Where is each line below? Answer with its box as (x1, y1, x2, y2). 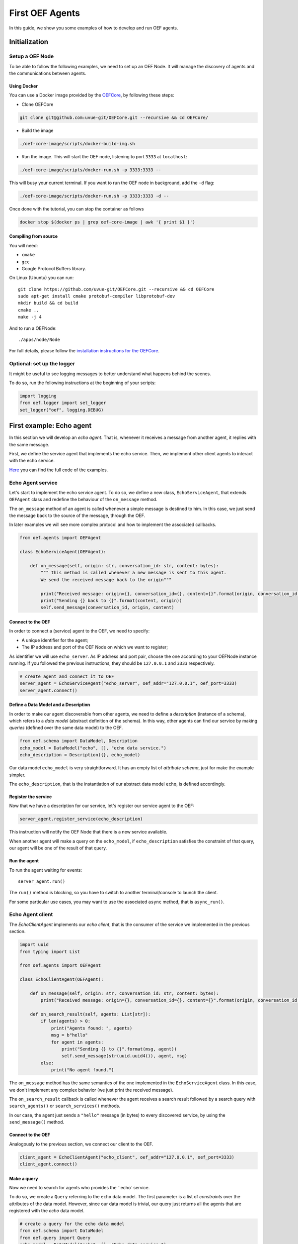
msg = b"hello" (51, 1033, 88, 1038)
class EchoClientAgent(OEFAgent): (19, 977, 104, 982)
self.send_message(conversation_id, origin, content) (40, 605, 174, 611)
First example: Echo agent (9, 421, 92, 430)
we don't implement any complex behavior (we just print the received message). (9, 1087, 174, 1093)
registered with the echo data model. (9, 1208, 84, 1214)
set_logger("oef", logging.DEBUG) (19, 407, 104, 413)
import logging (19, 393, 57, 399)
